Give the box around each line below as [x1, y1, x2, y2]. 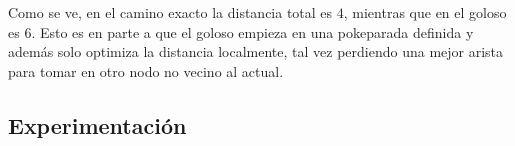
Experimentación [8, 109, 187, 140]
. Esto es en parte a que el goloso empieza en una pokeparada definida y [31, 21, 474, 42]
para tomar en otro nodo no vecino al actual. [8, 60, 284, 81]
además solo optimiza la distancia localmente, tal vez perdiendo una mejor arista [8, 41, 504, 62]
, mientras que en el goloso [343, 2, 507, 22]
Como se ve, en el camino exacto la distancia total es [8, 2, 333, 22]
